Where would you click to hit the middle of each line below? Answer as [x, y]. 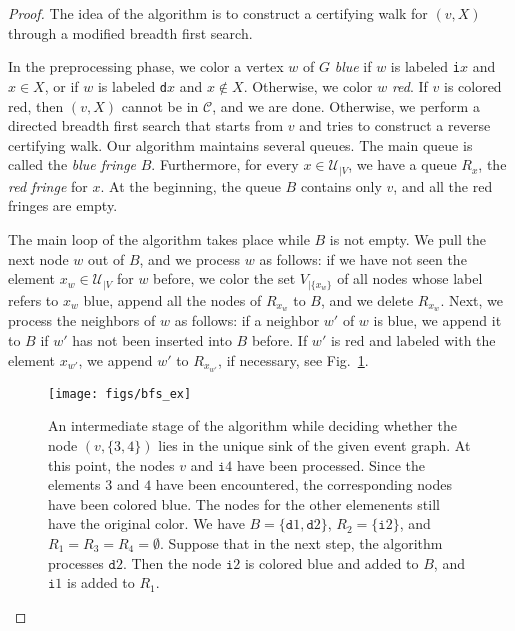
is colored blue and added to [331, 562]
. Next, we [471, 299]
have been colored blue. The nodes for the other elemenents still [244, 503]
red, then [36, 105]
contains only [341, 185]
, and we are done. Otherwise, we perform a [346, 105]
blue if [353, 66]
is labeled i [425, 66]
